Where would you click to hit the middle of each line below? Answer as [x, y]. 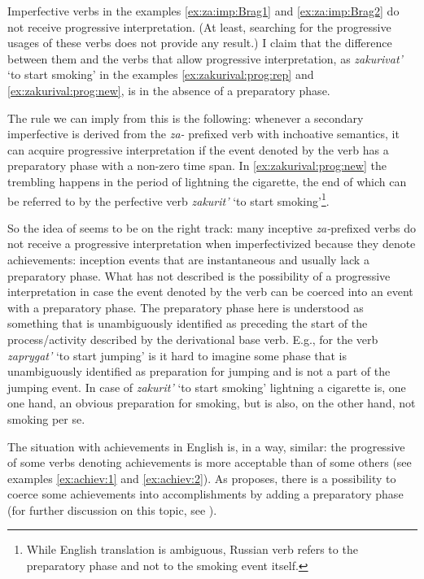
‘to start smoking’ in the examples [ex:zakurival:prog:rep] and [161, 74]
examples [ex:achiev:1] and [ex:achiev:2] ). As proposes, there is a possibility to [202, 478]
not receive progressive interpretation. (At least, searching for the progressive [199, 26]
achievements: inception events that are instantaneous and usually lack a [188, 259]
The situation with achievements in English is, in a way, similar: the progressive [206, 446]
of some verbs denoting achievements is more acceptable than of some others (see [210, 462]
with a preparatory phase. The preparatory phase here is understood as [186, 307]
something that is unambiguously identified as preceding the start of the [188, 323]
